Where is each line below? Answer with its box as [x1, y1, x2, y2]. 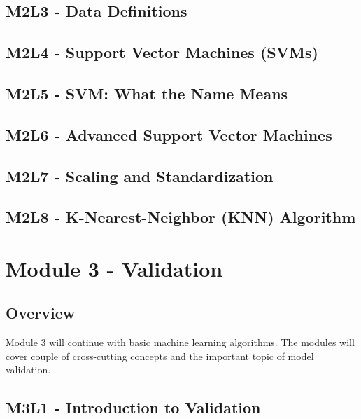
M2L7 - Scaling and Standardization [6, 165, 274, 186]
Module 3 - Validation [6, 254, 223, 282]
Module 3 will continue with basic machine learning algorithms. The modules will [6, 335, 355, 350]
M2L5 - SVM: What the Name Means [6, 82, 288, 104]
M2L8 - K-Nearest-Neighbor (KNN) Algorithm [6, 206, 356, 228]
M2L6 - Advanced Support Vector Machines [6, 123, 332, 145]
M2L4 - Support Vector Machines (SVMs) [6, 41, 318, 63]
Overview [6, 302, 76, 324]
